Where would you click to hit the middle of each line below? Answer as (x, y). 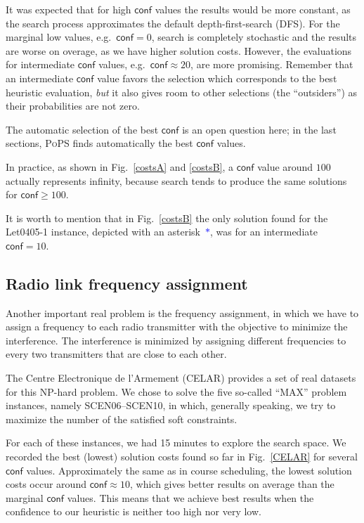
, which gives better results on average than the (232, 484)
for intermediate (40, 64)
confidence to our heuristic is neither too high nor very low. (134, 511)
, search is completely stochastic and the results (254, 37)
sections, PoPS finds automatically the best (99, 143)
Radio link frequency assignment (127, 283)
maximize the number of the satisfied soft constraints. (122, 419)
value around (285, 166)
